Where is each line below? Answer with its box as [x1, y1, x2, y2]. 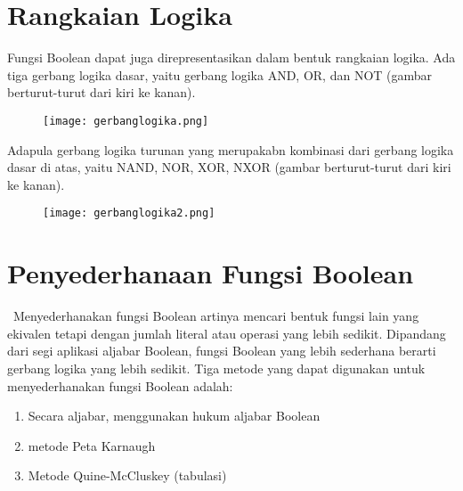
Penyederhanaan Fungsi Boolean [7, 255, 414, 291]
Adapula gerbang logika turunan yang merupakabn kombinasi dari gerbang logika [7, 140, 454, 159]
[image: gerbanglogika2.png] [43, 207, 215, 220]
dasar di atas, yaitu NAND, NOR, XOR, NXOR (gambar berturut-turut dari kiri [7, 158, 451, 176]
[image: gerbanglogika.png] [43, 114, 209, 127]
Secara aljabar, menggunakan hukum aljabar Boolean [28, 406, 321, 425]
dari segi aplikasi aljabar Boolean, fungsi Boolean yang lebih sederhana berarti [7, 341, 436, 360]
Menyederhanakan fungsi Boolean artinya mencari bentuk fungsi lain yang [12, 307, 419, 325]
